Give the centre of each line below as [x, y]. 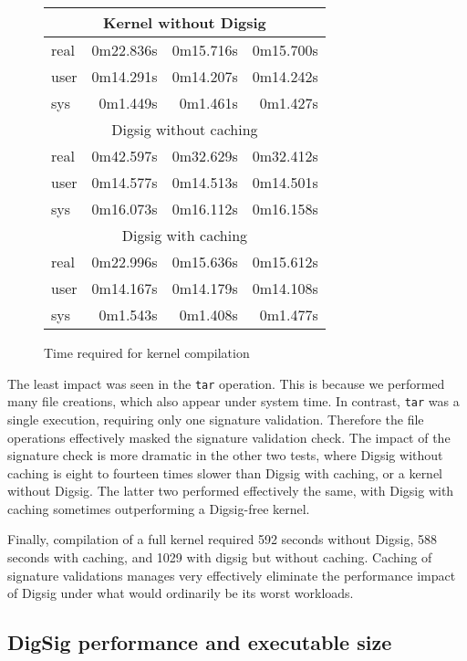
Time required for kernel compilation [147, 352]
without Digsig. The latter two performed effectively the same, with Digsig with [231, 491]
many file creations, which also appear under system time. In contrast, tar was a [233, 401]
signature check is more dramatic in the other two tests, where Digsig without [225, 455]
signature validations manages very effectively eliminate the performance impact [232, 575]
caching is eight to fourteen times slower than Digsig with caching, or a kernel [225, 472]
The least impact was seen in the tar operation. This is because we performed [226, 383]
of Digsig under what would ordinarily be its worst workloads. [181, 593]
